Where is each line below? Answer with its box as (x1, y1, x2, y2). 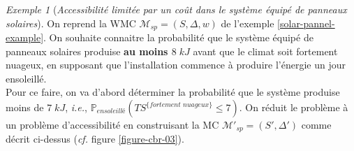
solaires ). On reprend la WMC (6, 15, 136, 30)
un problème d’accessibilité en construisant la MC (6, 117, 219, 132)
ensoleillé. (6, 71, 47, 85)
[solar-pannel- (277, 15, 335, 30)
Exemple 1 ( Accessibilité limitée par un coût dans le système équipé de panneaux (6, 2, 347, 16)
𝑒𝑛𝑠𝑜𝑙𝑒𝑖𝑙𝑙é (96, 108, 126, 115)
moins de (6, 100, 44, 115)
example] (6, 30, 44, 45)
